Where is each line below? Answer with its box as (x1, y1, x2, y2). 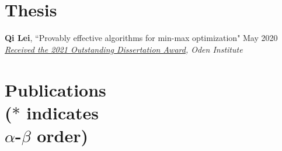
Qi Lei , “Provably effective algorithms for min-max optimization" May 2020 (5, 32, 278, 44)
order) (37, 123, 89, 147)
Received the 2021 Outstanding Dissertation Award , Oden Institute (5, 43, 243, 55)
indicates (26, 100, 99, 124)
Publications (5, 77, 106, 101)
